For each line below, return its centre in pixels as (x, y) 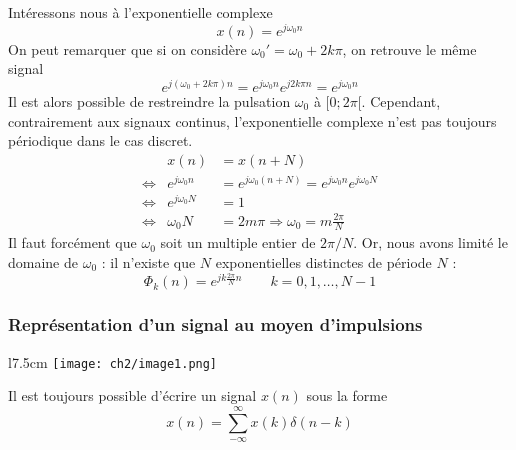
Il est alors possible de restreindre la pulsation (149, 100)
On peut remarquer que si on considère (127, 48)
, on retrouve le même (409, 48)
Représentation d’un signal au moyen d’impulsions (215, 324)
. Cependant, (401, 100)
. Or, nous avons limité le (430, 242)
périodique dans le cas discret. (100, 140)
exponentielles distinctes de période (323, 261)
